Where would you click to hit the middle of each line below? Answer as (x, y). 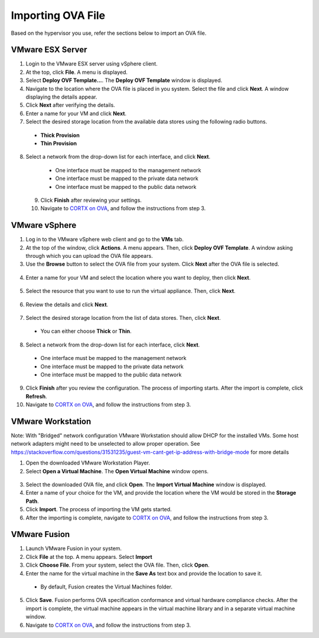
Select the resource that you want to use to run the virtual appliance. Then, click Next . (131, 291)
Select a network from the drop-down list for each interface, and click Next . (118, 157)
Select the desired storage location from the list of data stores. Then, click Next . (123, 318)
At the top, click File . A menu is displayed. (77, 72)
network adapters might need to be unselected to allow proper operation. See (105, 444)
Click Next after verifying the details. (70, 105)
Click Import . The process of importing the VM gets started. (99, 509)
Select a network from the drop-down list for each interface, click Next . (113, 345)
